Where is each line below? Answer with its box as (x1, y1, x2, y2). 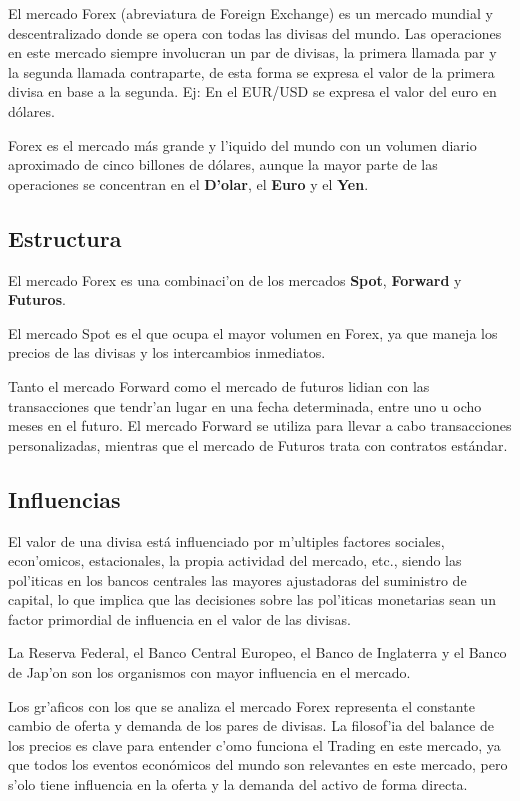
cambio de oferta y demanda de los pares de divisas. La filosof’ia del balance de (8, 715, 494, 736)
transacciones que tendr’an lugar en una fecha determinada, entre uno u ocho (8, 395, 482, 416)
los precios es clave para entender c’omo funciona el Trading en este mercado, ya (8, 734, 501, 755)
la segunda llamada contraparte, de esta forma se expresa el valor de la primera (8, 61, 495, 82)
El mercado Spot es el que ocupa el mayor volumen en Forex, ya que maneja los (8, 322, 498, 343)
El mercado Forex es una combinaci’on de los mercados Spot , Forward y (8, 269, 462, 290)
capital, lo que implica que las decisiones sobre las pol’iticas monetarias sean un (8, 589, 496, 610)
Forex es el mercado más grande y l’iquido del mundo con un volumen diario (8, 134, 477, 155)
